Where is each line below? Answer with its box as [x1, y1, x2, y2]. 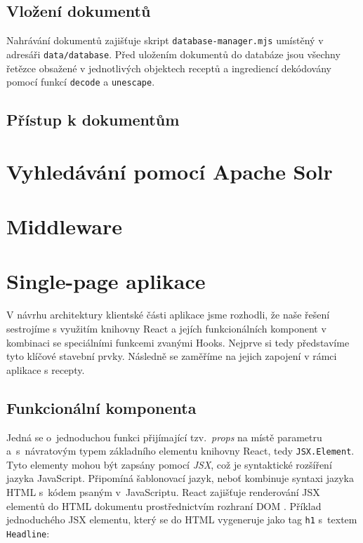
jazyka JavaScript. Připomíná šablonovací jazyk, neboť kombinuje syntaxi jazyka [6, 471, 354, 485]
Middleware [6, 212, 123, 241]
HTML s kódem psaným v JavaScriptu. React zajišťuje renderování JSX [6, 485, 320, 500]
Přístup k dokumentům [6, 109, 180, 130]
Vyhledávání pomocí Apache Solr [6, 156, 333, 185]
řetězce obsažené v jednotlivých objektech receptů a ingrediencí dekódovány [6, 60, 331, 75]
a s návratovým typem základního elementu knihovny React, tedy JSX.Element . [6, 443, 355, 458]
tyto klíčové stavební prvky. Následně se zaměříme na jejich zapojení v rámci [6, 349, 337, 363]
